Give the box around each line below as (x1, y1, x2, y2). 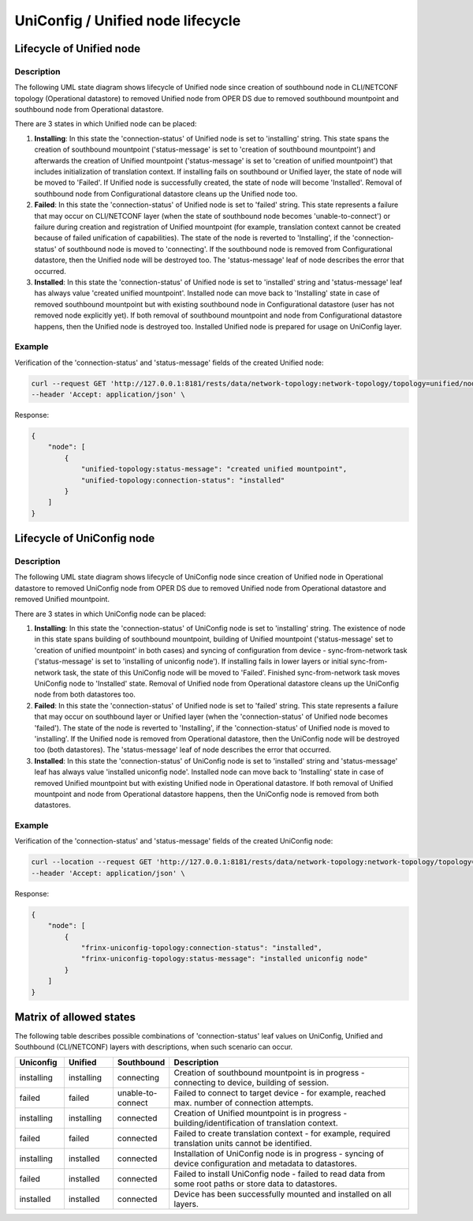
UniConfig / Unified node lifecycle (14, 12, 241, 29)
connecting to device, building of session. (173, 1076, 330, 1088)
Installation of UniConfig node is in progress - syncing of (173, 1148, 384, 1159)
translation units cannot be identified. (173, 1137, 312, 1148)
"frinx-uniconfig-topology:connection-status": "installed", (80, 943, 322, 952)
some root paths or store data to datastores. (173, 1178, 338, 1189)
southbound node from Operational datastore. (14, 105, 164, 115)
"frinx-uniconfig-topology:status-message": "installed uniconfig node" (80, 954, 368, 964)
